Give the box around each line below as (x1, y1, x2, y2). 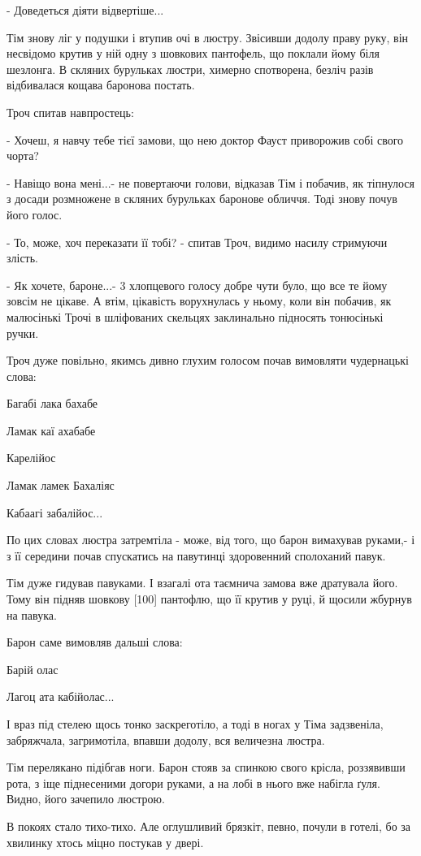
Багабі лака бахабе (7, 395, 98, 412)
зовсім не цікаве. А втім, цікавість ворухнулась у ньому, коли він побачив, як (7, 292, 392, 309)
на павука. (7, 606, 57, 623)
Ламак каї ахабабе (7, 422, 96, 439)
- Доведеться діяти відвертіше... (7, 2, 164, 18)
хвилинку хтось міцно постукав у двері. (7, 833, 204, 850)
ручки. (7, 324, 39, 341)
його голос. (7, 205, 63, 223)
